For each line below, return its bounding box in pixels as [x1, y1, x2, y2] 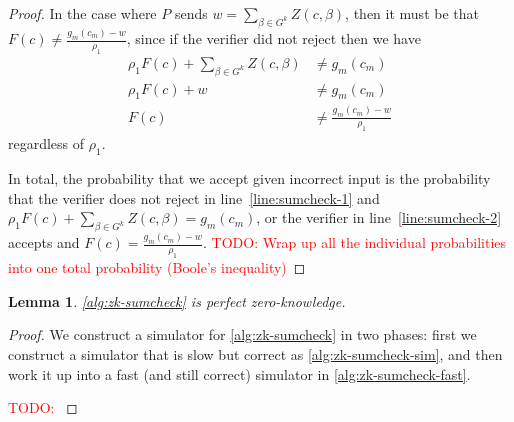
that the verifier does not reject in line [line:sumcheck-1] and [8, 187, 380, 208]
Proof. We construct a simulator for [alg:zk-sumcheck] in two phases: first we [8, 324, 477, 345]
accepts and [8, 232, 80, 253]
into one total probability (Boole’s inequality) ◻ [8, 257, 306, 278]
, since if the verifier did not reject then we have [126, 28, 421, 48]
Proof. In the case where [8, 3, 157, 23]
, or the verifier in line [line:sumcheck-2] [256, 207, 502, 228]
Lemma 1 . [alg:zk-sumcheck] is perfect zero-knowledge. [8, 290, 346, 311]
